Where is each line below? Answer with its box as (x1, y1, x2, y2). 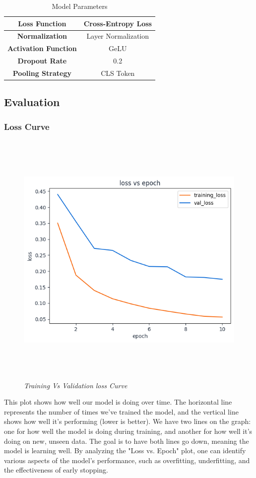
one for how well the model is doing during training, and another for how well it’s (4, 426, 253, 436)
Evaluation (4, 94, 60, 110)
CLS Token (101, 67, 135, 78)
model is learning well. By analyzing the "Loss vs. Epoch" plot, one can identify (4, 445, 246, 456)
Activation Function (7, 43, 77, 54)
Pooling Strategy (12, 67, 71, 78)
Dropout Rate (17, 56, 67, 66)
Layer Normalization (86, 31, 149, 41)
